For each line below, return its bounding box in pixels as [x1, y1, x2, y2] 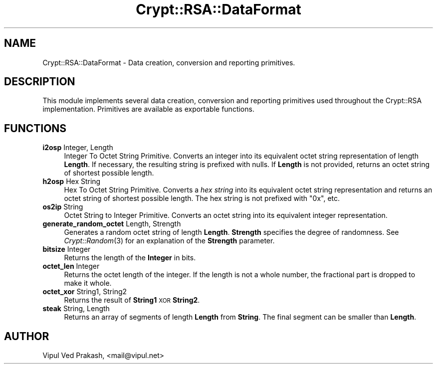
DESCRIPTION [4, 75, 75, 88]
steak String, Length [42, 304, 110, 313]
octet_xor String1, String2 [42, 287, 127, 296]
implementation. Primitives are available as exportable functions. [42, 105, 254, 114]
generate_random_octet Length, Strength [42, 219, 181, 228]
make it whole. [64, 279, 112, 288]
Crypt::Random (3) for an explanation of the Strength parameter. [64, 236, 275, 245]
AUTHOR [4, 330, 49, 343]
